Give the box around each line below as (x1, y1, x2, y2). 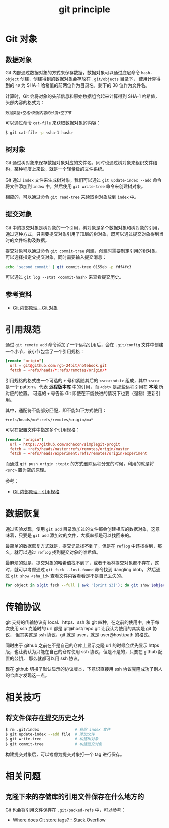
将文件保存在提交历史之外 (5, 713, 84, 722)
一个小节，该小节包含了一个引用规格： (5, 348, 84, 355)
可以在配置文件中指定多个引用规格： (5, 426, 80, 433)
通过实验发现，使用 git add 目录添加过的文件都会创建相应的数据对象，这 (5, 526, 156, 532)
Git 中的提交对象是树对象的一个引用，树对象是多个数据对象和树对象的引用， (5, 224, 162, 231)
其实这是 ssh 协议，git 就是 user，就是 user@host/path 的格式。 (19, 632, 153, 638)
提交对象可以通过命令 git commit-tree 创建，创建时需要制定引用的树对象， (5, 248, 161, 254)
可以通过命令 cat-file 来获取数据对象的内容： (5, 120, 101, 126)
